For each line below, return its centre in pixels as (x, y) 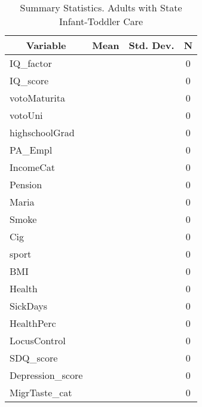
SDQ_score (34, 358)
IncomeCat (32, 167)
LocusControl (38, 340)
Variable (46, 45)
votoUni (26, 115)
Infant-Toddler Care (101, 21)
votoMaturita (37, 98)
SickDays (28, 306)
